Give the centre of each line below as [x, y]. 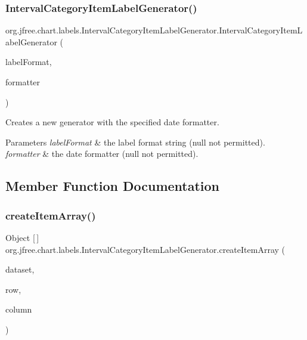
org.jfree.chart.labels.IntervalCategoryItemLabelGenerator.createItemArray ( [145, 249]
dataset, [20, 269]
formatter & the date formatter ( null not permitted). [102, 154]
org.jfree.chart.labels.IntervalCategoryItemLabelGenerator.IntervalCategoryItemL [154, 30]
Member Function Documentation [113, 186]
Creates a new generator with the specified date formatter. [112, 122]
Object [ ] [22, 237]
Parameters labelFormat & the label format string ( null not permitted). [135, 142]
